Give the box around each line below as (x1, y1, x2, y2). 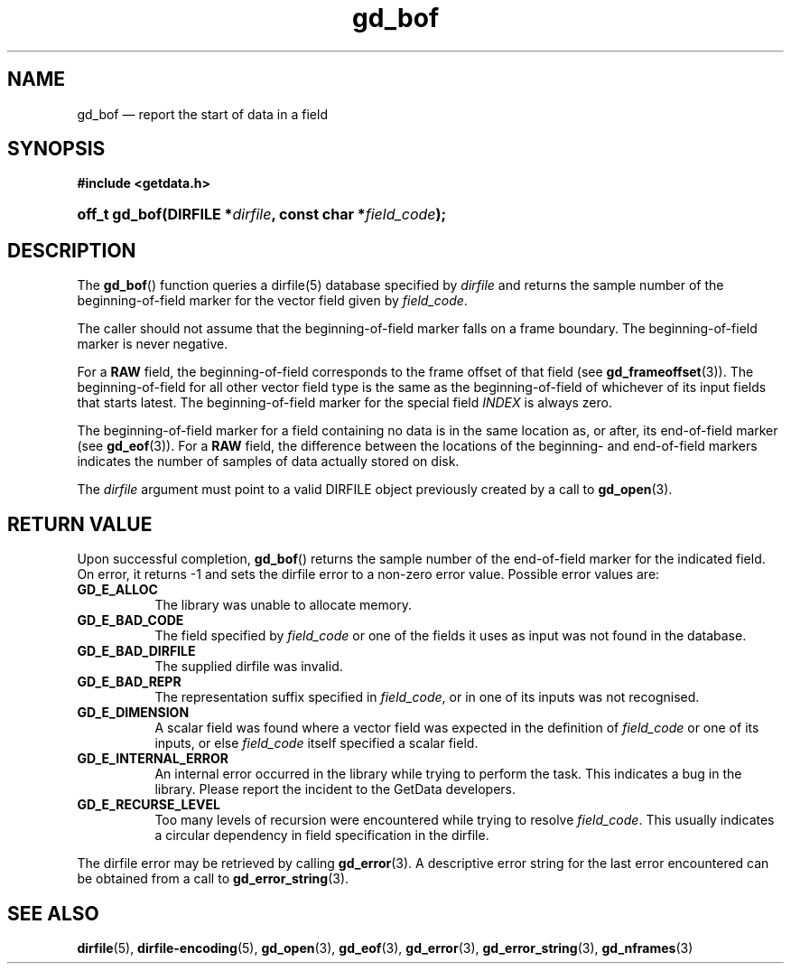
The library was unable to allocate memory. (154, 597, 412, 613)
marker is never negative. (77, 336, 228, 352)
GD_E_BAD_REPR (77, 674, 181, 690)
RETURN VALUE (7, 512, 153, 536)
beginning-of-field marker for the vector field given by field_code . (77, 293, 468, 309)
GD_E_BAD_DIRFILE (77, 643, 196, 659)
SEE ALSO (7, 901, 99, 925)
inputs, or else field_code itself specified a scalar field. (154, 735, 479, 752)
